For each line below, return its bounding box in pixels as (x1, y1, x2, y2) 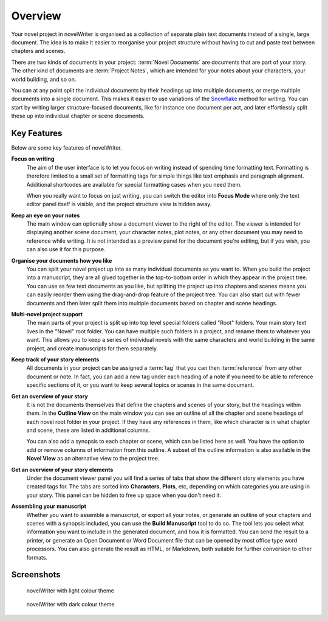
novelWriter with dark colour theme (26, 601, 115, 608)
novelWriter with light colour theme (26, 587, 115, 594)
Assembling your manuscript (11, 502, 86, 510)
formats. (26, 553, 48, 561)
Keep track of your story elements (11, 356, 100, 363)
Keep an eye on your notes (11, 212, 80, 219)
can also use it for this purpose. (26, 246, 106, 253)
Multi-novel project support (11, 311, 83, 317)
